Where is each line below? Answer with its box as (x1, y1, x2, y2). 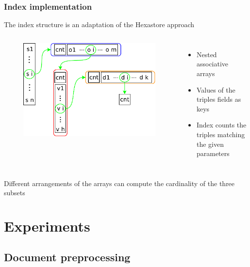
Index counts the (196, 120, 247, 130)
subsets (4, 188, 25, 198)
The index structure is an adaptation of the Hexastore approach (4, 19, 195, 30)
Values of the (196, 84, 235, 94)
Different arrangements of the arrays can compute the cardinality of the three (4, 178, 235, 188)
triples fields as (196, 94, 241, 104)
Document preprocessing (4, 249, 131, 264)
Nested (196, 49, 217, 59)
